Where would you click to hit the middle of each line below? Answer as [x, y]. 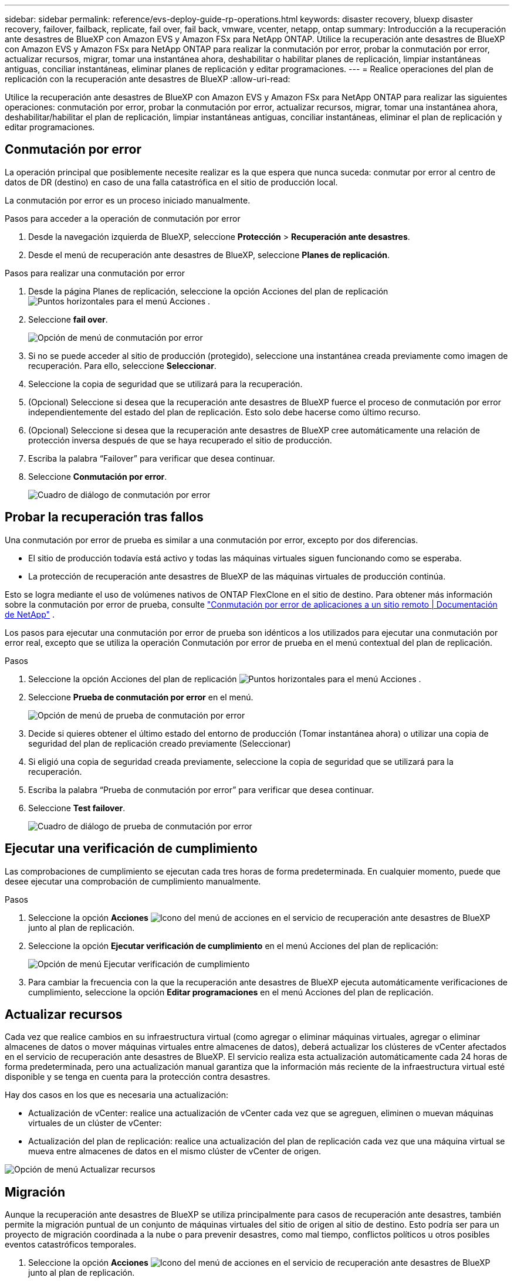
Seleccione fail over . [68, 319]
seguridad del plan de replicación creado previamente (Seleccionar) [160, 743]
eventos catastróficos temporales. [71, 1245]
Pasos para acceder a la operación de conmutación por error [123, 218]
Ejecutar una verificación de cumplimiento [131, 849]
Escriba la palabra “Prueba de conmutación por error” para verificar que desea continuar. [201, 789]
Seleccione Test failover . [77, 808]
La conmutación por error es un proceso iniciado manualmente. [128, 200]
